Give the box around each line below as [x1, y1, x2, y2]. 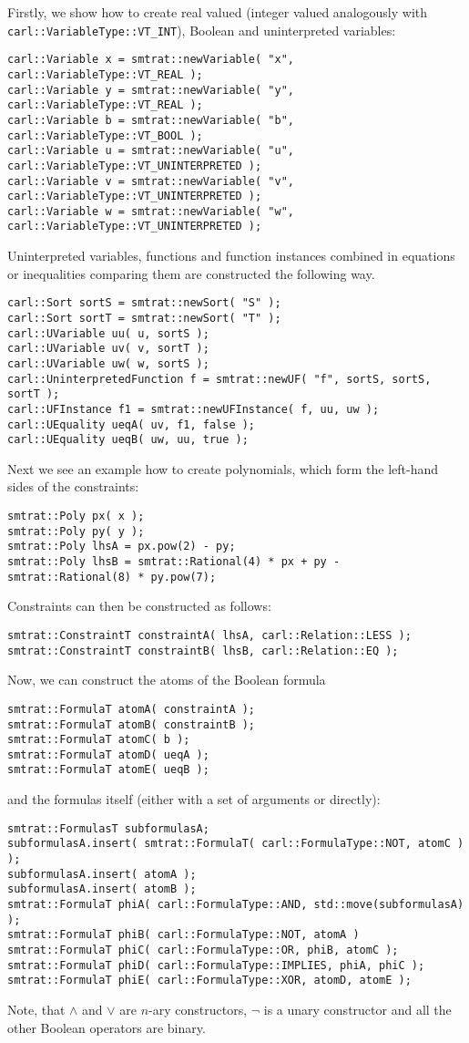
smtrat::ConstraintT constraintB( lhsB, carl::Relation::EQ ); [7, 644, 399, 657]
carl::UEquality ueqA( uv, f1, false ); [7, 418, 256, 431]
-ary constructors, [148, 999, 248, 1018]
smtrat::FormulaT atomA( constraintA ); [7, 702, 256, 716]
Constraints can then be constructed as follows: [7, 596, 271, 615]
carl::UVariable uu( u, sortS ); [7, 326, 209, 340]
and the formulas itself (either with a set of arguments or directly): [7, 790, 381, 809]
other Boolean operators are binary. [7, 1017, 206, 1037]
